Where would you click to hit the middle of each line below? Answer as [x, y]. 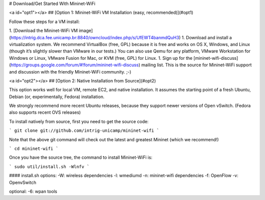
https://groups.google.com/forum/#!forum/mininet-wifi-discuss [75, 65]
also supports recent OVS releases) [45, 112]
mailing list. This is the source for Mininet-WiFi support [197, 65]
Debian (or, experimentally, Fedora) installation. [57, 97]
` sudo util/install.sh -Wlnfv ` [49, 166]
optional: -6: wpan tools [33, 191]
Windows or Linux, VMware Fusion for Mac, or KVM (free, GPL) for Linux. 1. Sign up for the [101, 58]
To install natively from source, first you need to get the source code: [79, 121]
